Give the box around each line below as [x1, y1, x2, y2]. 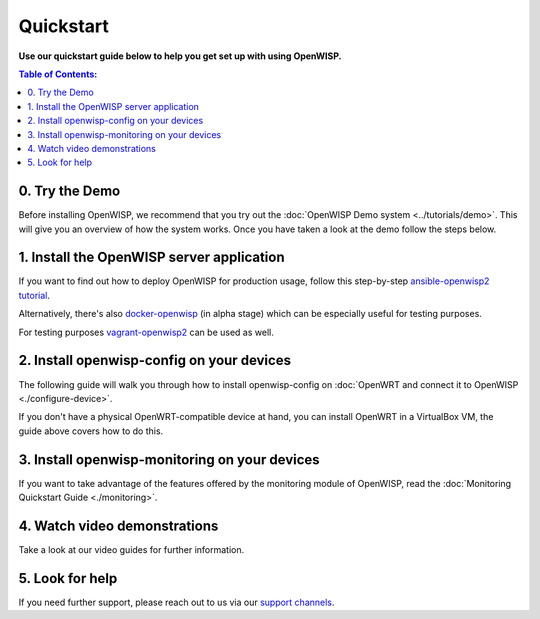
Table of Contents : [18, 68, 98, 80]
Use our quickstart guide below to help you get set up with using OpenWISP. [18, 50, 342, 62]
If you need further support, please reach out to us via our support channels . [18, 596, 335, 608]
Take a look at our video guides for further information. [18, 543, 245, 555]
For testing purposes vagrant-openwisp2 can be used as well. [18, 326, 274, 338]
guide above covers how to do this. [18, 425, 164, 437]
